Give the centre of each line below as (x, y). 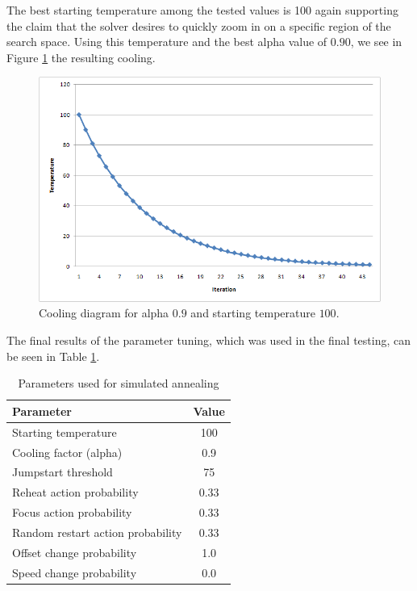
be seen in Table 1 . (53, 356)
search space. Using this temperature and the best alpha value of (167, 42)
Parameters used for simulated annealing (119, 383)
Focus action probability (72, 512)
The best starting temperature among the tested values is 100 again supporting (202, 10)
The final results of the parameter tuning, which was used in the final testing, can (209, 340)
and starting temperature (253, 313)
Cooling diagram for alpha (104, 313)
